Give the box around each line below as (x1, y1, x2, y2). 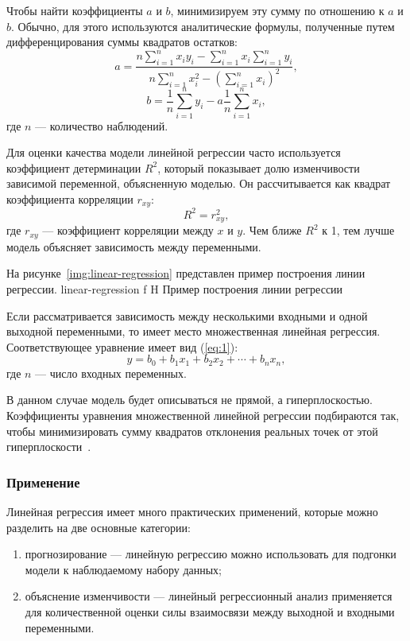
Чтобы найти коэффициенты (6, 2, 143, 18)
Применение (6, 472, 80, 491)
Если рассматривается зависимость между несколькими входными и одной (6, 307, 368, 324)
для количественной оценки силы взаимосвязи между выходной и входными (25, 603, 395, 620)
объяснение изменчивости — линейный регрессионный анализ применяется (25, 588, 393, 604)
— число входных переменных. (35, 364, 187, 381)
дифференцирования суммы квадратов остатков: (6, 33, 238, 50)
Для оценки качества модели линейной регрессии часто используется (6, 144, 341, 161)
